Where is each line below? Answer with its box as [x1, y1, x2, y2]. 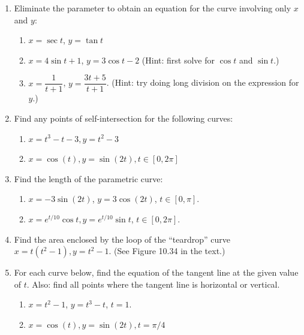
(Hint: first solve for [142, 53, 215, 66]
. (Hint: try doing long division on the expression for [106, 76, 299, 89]
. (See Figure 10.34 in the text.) [109, 245, 225, 257]
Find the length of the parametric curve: [14, 172, 163, 185]
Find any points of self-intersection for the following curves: [14, 112, 233, 125]
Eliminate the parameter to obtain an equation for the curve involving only [14, 2, 291, 14]
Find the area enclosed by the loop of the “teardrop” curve [14, 233, 230, 245]
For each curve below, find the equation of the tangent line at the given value [14, 266, 299, 279]
